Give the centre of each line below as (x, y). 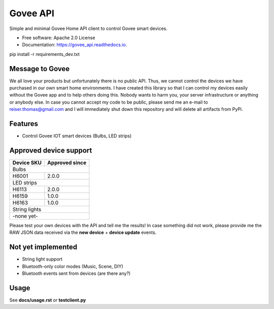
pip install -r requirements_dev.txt (44, 54)
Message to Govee (40, 69)
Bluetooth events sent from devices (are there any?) (76, 273)
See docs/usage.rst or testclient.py (48, 300)
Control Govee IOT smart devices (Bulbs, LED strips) (77, 136)
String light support (42, 259)
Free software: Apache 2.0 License (59, 38)
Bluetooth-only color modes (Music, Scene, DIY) (73, 266)
